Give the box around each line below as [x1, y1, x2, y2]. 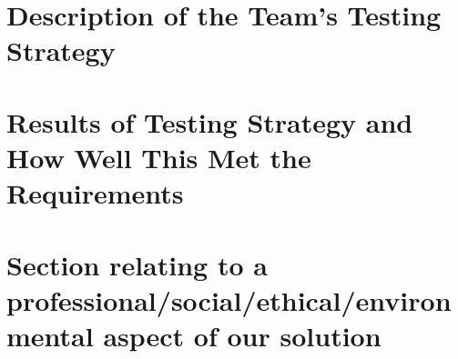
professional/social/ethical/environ [6, 281, 452, 318]
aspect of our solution [103, 316, 382, 354]
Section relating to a [6, 245, 268, 283]
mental [6, 316, 94, 354]
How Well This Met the [6, 138, 311, 175]
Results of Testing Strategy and [6, 103, 413, 140]
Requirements [6, 175, 184, 212]
